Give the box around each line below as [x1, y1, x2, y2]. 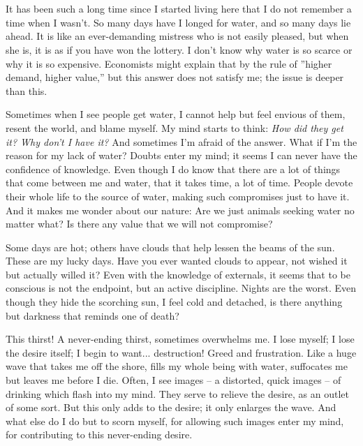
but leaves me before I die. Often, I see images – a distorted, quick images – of [6, 373, 341, 387]
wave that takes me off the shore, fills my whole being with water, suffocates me [6, 359, 348, 373]
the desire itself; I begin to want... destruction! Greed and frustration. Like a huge [6, 345, 357, 359]
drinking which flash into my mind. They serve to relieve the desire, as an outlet [6, 386, 349, 401]
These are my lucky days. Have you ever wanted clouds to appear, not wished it [6, 253, 348, 268]
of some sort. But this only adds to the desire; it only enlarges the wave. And [6, 400, 336, 415]
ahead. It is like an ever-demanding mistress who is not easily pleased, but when [6, 29, 349, 43]
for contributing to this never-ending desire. [6, 427, 193, 442]
